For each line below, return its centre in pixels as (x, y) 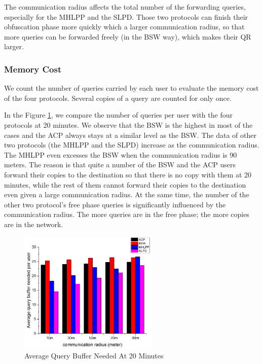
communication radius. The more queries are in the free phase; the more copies (127, 214)
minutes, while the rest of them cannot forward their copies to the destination (125, 184)
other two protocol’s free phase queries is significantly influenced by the (115, 204)
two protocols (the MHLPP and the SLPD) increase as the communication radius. (132, 145)
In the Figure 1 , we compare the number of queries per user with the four (118, 115)
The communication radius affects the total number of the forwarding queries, (125, 7)
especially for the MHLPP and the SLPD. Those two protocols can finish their (126, 16)
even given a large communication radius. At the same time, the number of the (127, 194)
